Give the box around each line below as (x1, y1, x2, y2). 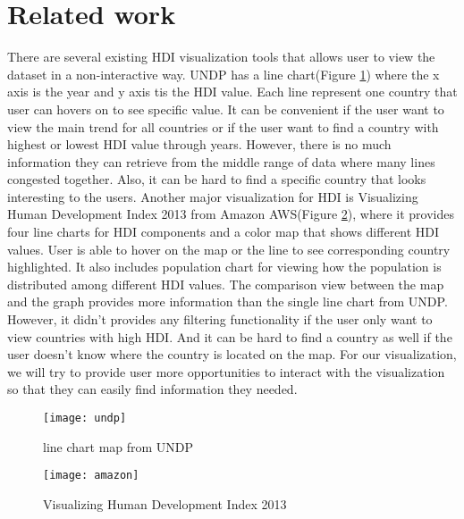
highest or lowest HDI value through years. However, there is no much (7, 135, 392, 154)
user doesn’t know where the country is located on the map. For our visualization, (7, 345, 457, 364)
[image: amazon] (43, 469, 139, 482)
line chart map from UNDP (43, 437, 194, 456)
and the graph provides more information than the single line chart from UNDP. (7, 292, 448, 311)
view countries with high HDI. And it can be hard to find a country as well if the (7, 327, 452, 346)
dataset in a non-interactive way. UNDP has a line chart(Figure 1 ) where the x (7, 64, 440, 83)
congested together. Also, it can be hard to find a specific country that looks (7, 170, 426, 188)
